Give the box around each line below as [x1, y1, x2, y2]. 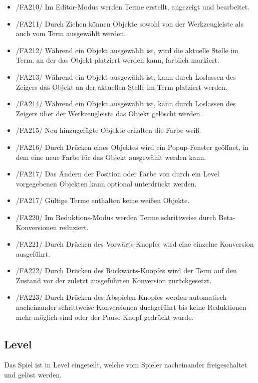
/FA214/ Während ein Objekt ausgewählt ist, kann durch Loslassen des [16, 98, 236, 109]
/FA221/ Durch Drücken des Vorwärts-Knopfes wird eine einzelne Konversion [16, 239, 254, 249]
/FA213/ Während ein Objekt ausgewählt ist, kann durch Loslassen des [16, 71, 236, 82]
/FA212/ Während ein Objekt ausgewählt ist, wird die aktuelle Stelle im [16, 45, 238, 55]
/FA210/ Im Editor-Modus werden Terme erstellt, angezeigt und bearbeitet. [16, 2, 250, 12]
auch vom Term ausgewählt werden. [16, 28, 126, 39]
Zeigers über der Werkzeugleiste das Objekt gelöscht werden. [16, 108, 202, 118]
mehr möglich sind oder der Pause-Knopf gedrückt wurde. [16, 311, 194, 322]
